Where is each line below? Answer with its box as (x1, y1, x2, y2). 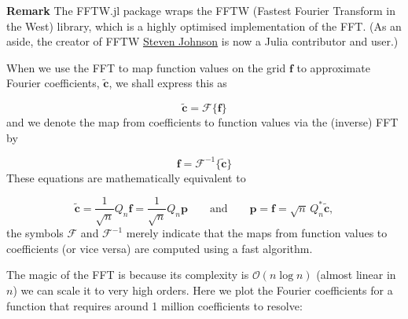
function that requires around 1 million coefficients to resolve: (6, 297, 303, 313)
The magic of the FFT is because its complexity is (6, 266, 249, 283)
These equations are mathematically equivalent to (6, 169, 246, 185)
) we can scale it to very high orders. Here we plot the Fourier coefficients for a (13, 282, 393, 299)
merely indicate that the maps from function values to (126, 225, 388, 241)
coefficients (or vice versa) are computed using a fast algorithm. (6, 240, 313, 256)
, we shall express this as (108, 75, 227, 91)
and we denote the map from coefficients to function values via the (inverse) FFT (6, 114, 399, 130)
